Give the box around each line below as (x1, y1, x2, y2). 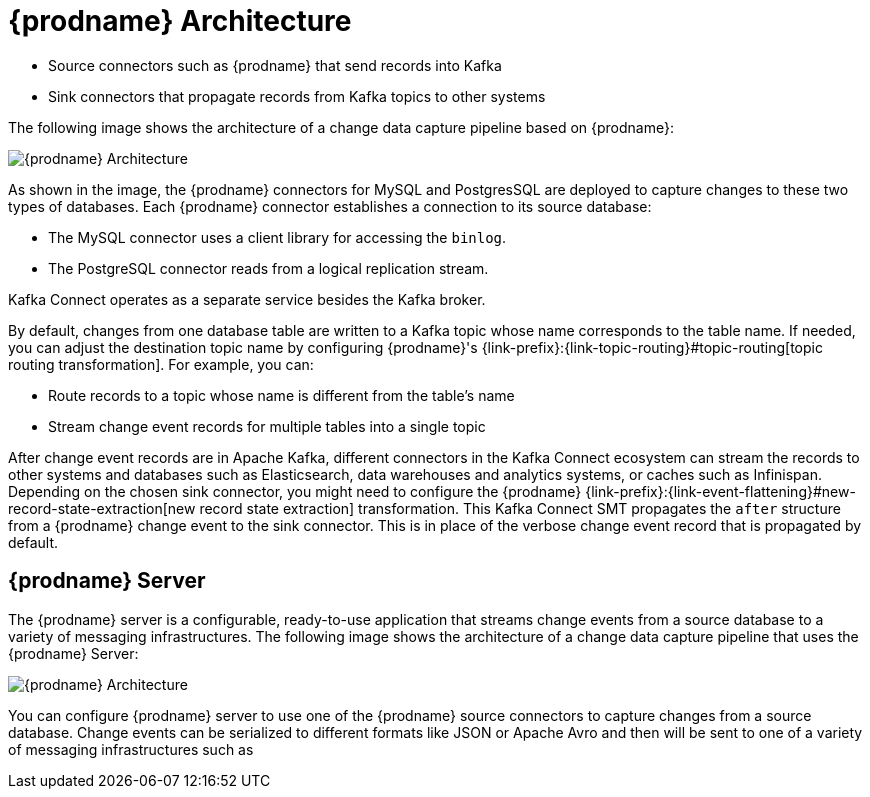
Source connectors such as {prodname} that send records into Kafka (48, 56, 502, 74)
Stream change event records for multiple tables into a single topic (48, 417, 486, 435)
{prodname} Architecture (8, 4, 352, 38)
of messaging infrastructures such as (8, 740, 254, 758)
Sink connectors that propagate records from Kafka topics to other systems (48, 87, 546, 105)
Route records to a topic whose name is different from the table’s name (48, 386, 515, 404)
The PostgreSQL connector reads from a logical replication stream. (48, 259, 489, 277)
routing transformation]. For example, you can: (8, 355, 314, 373)
